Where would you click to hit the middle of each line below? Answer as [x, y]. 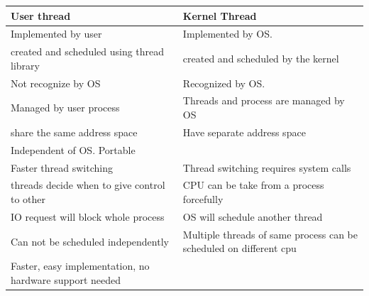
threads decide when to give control [88, 185]
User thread [41, 15]
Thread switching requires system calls [267, 167]
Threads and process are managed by [264, 100]
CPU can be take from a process [253, 185]
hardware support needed [66, 279]
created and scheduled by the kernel [261, 58]
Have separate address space [244, 132]
